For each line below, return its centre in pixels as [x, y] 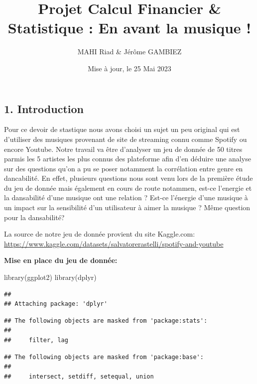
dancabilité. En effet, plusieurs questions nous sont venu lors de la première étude [128, 178]
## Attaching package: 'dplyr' [56, 304]
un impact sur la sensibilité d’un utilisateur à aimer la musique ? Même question [127, 207]
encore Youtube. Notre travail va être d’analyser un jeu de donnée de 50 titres [123, 149]
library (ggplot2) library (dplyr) [50, 277]
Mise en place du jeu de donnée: [61, 260]
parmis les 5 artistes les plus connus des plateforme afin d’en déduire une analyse [128, 159]
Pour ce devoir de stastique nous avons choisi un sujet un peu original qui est [122, 129]
